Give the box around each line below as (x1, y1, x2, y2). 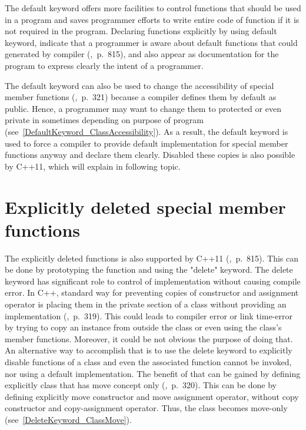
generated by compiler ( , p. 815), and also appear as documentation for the (5, 48, 279, 60)
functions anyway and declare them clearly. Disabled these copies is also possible (5, 148, 295, 161)
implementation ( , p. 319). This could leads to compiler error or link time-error (5, 309, 292, 322)
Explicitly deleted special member (5, 194, 286, 219)
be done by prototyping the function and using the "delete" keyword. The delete (5, 263, 293, 276)
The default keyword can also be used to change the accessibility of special (5, 79, 274, 91)
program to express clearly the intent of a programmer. (5, 59, 204, 71)
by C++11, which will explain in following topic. (5, 160, 181, 172)
